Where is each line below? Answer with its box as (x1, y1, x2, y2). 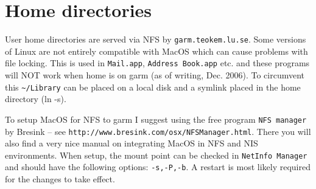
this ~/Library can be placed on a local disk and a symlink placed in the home (5, 80, 301, 93)
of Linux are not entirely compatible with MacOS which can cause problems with (5, 44, 308, 57)
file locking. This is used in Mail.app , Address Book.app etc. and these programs (5, 57, 310, 69)
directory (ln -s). (5, 92, 66, 105)
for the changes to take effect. (5, 173, 115, 185)
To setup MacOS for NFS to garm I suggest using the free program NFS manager (5, 112, 307, 125)
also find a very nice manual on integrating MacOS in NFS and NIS (5, 137, 258, 149)
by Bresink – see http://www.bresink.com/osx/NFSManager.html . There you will (5, 125, 311, 137)
